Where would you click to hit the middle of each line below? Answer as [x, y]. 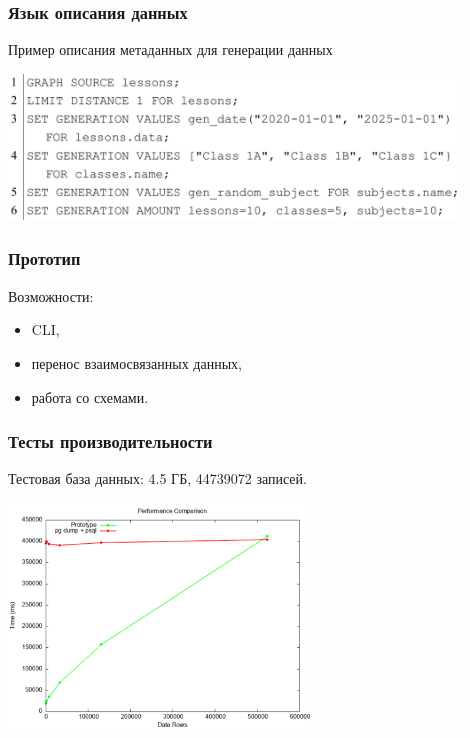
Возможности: [51, 295]
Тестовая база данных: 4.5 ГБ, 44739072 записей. [157, 478]
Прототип [44, 258]
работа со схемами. [90, 396]
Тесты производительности [110, 441]
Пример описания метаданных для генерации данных [170, 49]
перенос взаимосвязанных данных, [136, 362]
